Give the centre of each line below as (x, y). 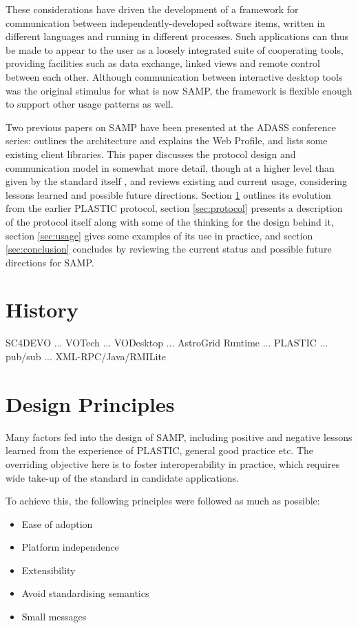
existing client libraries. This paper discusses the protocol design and (151, 154)
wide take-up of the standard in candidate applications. (122, 477)
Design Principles (90, 403)
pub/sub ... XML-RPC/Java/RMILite (86, 356)
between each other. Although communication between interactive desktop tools (174, 76)
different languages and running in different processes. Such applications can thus (177, 36)
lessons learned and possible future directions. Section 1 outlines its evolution (168, 194)
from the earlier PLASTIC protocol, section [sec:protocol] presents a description (174, 208)
